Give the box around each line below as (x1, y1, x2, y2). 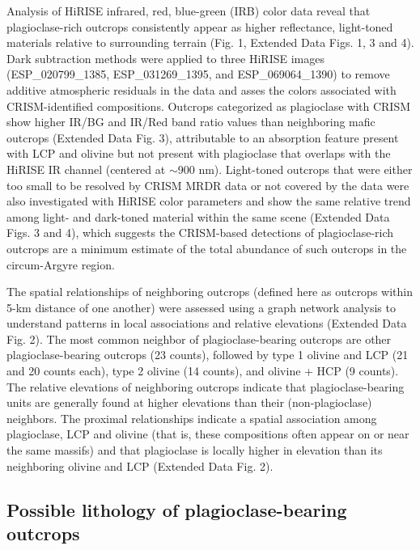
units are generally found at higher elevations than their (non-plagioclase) (6, 394, 372, 411)
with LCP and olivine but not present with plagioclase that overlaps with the (6, 145, 391, 162)
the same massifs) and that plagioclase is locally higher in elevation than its (6, 442, 383, 459)
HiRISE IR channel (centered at (6, 160, 166, 177)
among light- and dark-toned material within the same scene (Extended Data (6, 208, 390, 225)
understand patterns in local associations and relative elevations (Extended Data (6, 315, 407, 332)
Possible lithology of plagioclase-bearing (6, 497, 347, 522)
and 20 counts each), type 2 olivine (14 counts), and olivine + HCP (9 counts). (6, 362, 399, 379)
